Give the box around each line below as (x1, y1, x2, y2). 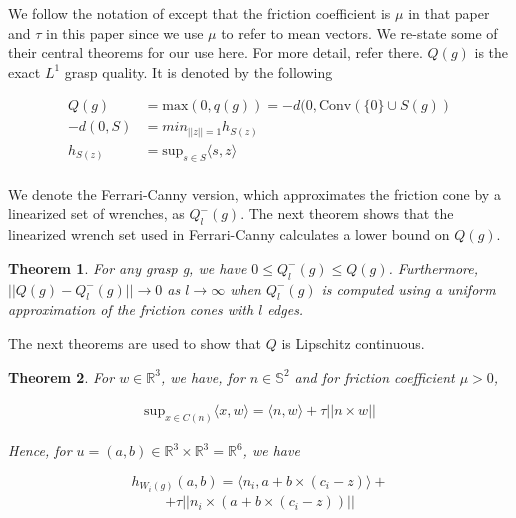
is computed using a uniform (321, 278, 496, 299)
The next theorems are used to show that (8, 332, 262, 353)
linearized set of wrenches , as (8, 203, 185, 224)
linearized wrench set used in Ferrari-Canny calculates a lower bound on (8, 224, 450, 245)
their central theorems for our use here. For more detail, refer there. (8, 42, 423, 63)
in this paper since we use (46, 22, 204, 43)
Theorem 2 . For (8, 366, 115, 387)
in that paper (408, 3, 490, 23)
